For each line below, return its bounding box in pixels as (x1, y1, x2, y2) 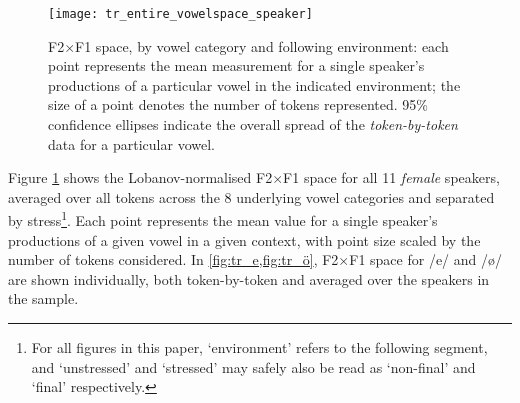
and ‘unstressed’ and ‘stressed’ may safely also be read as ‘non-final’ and (31, 356, 476, 377)
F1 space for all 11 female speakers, (283, 167, 500, 188)
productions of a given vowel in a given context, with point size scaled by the (8, 229, 481, 250)
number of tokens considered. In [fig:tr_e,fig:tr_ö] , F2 (8, 249, 339, 270)
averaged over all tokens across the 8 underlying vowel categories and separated (8, 186, 495, 207)
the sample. (8, 288, 79, 309)
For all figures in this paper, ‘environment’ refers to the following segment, (31, 337, 488, 358)
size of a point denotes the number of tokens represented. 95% (48, 94, 428, 115)
